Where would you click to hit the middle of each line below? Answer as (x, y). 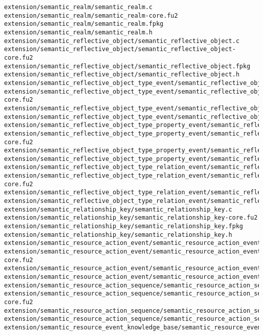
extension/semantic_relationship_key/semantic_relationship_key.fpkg (124, 226)
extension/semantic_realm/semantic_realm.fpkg (84, 24)
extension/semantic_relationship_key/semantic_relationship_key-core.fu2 (131, 218)
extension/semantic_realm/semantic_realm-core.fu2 (91, 15)
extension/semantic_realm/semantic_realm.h (78, 32)
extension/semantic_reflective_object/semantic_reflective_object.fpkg (127, 66)
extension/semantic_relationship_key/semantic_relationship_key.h (118, 235)
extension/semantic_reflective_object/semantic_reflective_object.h (122, 75)
